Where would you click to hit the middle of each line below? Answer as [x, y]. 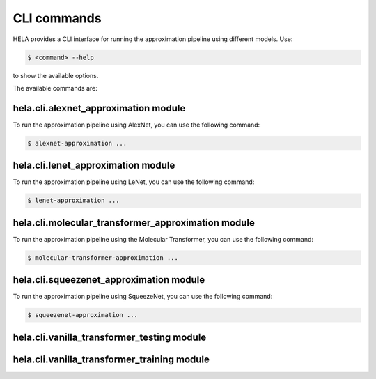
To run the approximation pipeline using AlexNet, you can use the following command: [136, 125]
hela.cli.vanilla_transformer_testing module [110, 337]
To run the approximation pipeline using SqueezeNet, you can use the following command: [143, 297]
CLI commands [57, 18]
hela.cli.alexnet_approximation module [99, 108]
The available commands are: [55, 88]
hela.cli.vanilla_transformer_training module [111, 359]
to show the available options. [56, 75]
